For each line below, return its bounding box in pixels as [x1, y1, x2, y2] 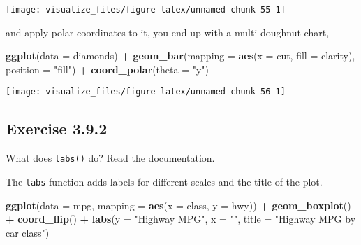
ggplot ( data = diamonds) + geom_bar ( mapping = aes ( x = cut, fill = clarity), [6, 48, 355, 63]
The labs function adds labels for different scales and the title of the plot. [6, 174, 323, 188]
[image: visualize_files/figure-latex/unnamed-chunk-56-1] [6, 87, 286, 97]
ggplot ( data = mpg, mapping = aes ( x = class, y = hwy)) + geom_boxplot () [6, 197, 351, 212]
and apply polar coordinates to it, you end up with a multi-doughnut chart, [6, 24, 330, 39]
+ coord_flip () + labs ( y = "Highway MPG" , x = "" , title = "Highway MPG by [6, 211, 356, 226]
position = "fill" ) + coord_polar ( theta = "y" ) [6, 62, 209, 76]
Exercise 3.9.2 [6, 118, 108, 139]
